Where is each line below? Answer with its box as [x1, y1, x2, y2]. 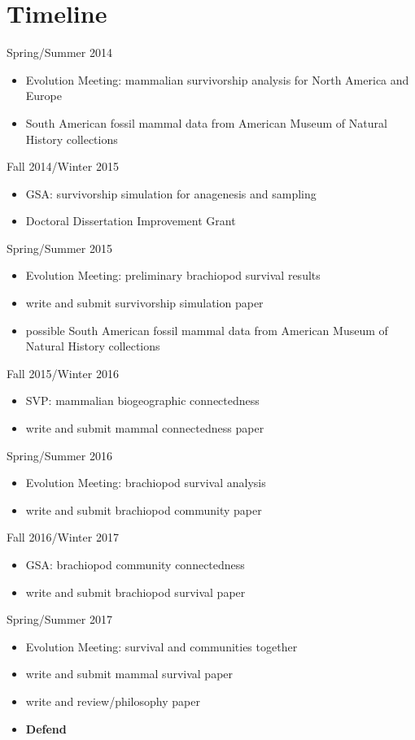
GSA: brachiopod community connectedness [25, 556, 245, 572]
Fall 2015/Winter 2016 [7, 364, 119, 381]
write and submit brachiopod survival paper [25, 583, 246, 600]
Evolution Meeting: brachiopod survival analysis [25, 474, 266, 491]
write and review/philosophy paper [25, 692, 200, 709]
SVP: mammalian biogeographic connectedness [25, 392, 260, 409]
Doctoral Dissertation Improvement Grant [25, 212, 236, 229]
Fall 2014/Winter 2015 [7, 158, 119, 175]
